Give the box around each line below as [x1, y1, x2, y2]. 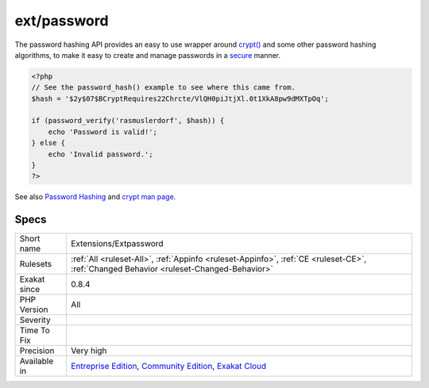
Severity [19, 314, 51, 325]
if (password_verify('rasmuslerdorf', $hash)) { [31, 116, 225, 125]
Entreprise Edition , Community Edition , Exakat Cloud [71, 361, 267, 372]
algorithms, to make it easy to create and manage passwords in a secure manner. [14, 50, 281, 60]
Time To [19, 325, 51, 336]
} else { [31, 139, 66, 148]
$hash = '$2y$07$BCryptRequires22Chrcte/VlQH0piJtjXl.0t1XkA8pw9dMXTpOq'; [31, 94, 330, 103]
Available [19, 355, 54, 367]
